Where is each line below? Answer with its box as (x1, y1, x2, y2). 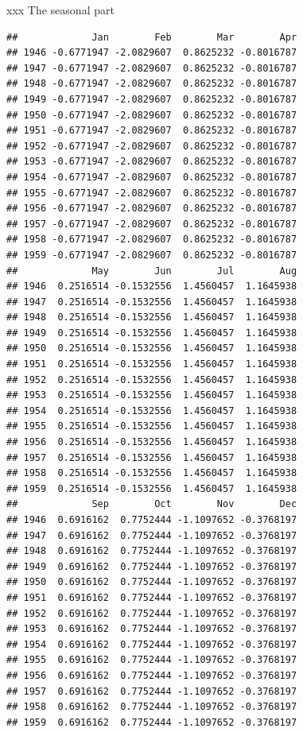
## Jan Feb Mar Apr (6, 31, 297, 43)
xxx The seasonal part (6, 2, 115, 17)
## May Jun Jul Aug (6, 265, 297, 277)
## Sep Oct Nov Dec (6, 498, 297, 510)
